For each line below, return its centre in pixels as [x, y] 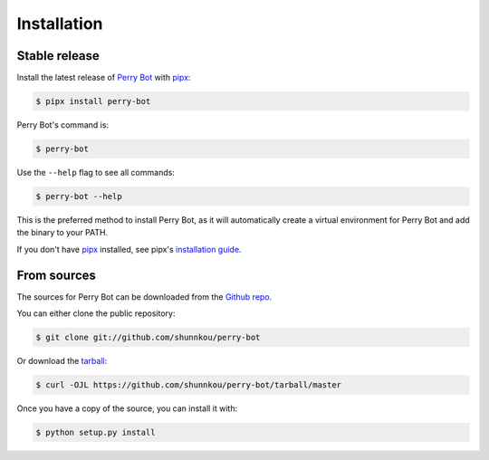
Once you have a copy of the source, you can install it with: [127, 408]
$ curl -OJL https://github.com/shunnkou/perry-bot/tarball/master [189, 385]
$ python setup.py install [96, 432]
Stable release [58, 56]
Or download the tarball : [62, 361]
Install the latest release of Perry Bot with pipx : [104, 78]
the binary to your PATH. [62, 233]
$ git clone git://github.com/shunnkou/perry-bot [148, 338]
